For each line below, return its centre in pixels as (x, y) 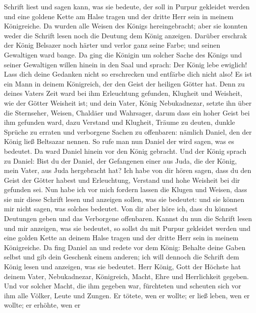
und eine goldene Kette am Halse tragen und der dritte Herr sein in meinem (119, 16)
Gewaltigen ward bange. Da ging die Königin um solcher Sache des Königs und (123, 54)
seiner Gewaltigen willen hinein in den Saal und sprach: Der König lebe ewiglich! (126, 64)
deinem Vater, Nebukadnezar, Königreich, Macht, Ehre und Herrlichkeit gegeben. (127, 276)
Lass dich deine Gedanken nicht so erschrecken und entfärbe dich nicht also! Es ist (128, 74)
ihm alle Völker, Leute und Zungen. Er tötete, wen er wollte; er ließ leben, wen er (127, 295)
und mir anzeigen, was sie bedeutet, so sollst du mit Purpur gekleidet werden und (127, 228)
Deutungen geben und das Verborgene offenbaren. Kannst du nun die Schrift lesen (128, 218)
